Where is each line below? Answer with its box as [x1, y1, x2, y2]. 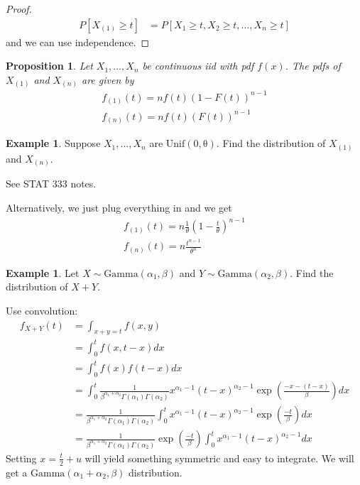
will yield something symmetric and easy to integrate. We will [84, 450, 354, 465]
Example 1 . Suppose [6, 136, 101, 151]
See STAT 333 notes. [6, 176, 97, 191]
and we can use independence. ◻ [6, 34, 150, 49]
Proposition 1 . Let [6, 58, 93, 73]
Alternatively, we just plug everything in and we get [6, 200, 232, 215]
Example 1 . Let [6, 265, 80, 280]
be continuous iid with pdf [142, 58, 254, 73]
